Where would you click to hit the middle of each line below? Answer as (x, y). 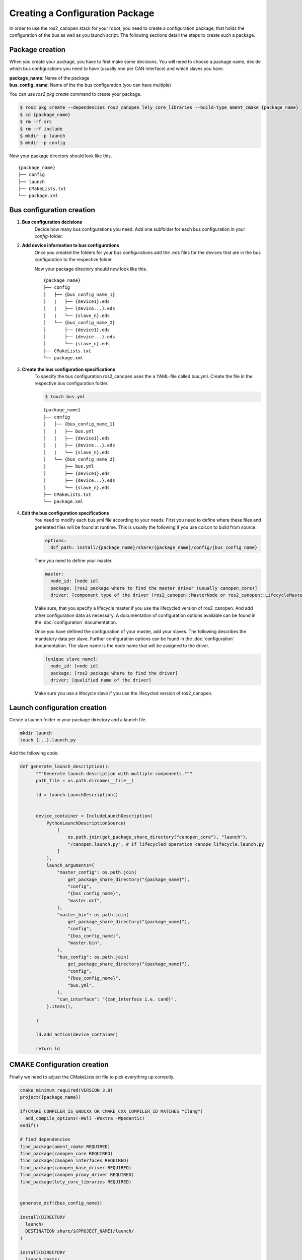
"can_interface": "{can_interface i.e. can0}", (117, 999)
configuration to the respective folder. (74, 260)
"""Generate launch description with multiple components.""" (114, 773)
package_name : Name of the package (49, 78)
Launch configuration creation (58, 708)
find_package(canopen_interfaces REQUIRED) (74, 1161)
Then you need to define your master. (73, 560)
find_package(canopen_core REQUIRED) (66, 1154)
